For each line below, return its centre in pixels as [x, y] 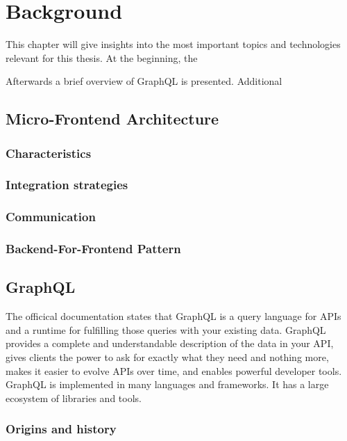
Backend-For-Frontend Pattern [93, 249]
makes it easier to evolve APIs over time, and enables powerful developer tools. [174, 370]
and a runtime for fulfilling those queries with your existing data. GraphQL [166, 329]
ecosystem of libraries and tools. [74, 398]
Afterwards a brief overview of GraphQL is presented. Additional [144, 81]
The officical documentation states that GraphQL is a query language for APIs [173, 316]
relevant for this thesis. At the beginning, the [102, 57]
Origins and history [61, 429]
